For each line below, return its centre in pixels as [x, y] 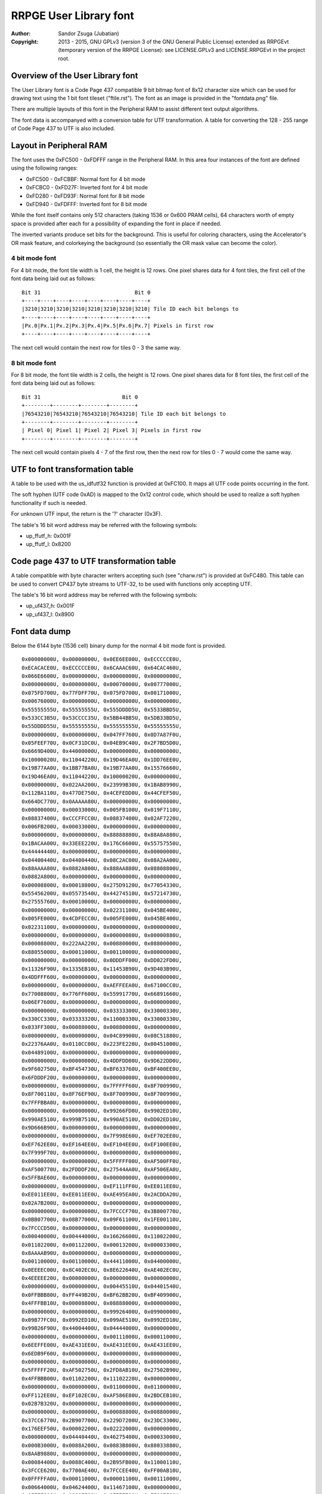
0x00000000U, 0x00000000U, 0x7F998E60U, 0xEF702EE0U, [102, 1136]
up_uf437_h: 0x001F [50, 606]
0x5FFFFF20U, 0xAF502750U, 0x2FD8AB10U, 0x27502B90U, [102, 1370]
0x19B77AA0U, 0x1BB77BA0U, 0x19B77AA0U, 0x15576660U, [102, 768]
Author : [21, 33]
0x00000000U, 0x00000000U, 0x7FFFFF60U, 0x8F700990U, [102, 1086]
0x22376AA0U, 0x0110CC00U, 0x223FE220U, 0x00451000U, [102, 1044]
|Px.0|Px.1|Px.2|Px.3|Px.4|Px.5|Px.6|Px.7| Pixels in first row [118, 326]
